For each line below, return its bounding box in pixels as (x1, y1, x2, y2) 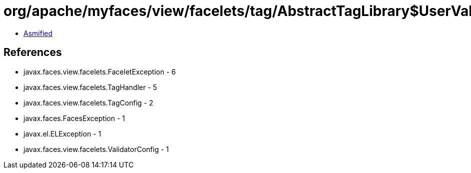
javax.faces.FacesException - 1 (23, 113, 125, 122)
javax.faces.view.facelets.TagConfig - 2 (23, 98, 153, 107)
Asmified (23, 28, 53, 37)
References (3, 46, 62, 59)
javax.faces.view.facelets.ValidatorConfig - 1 (23, 144, 169, 153)
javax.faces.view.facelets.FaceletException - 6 (23, 67, 176, 76)
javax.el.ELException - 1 (23, 129, 101, 138)
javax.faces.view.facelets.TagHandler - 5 (23, 82, 157, 91)
